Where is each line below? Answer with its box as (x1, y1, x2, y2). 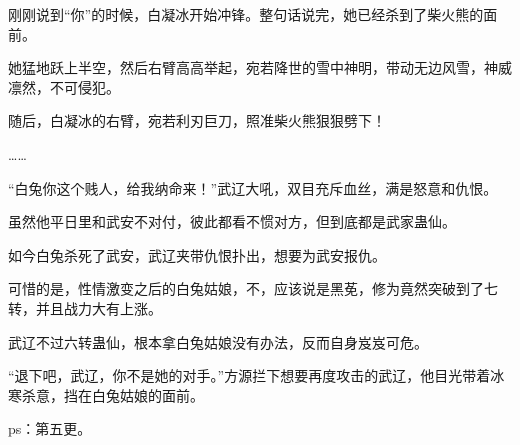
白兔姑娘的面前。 (91, 384, 204, 405)
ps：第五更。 (8, 418, 92, 439)
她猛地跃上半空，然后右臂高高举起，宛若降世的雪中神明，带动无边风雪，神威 (8, 57, 512, 78)
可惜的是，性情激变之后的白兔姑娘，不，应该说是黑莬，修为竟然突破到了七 (8, 278, 498, 299)
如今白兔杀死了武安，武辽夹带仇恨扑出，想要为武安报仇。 (8, 244, 386, 265)
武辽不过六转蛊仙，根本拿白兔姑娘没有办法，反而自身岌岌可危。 (8, 331, 428, 352)
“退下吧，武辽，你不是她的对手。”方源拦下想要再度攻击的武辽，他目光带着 (8, 365, 491, 386)
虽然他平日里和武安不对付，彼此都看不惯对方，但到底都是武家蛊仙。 (8, 211, 456, 232)
